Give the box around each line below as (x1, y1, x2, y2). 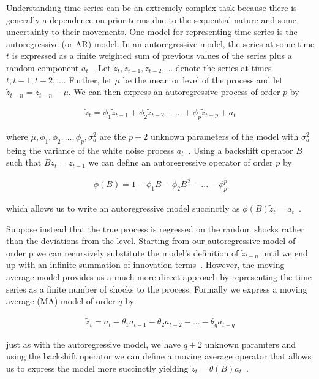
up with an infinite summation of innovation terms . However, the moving (6, 258, 285, 271)
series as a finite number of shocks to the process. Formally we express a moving (6, 282, 307, 295)
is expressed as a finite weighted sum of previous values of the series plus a (12, 49, 292, 62)
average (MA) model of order (6, 294, 116, 307)
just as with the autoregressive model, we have (6, 337, 181, 350)
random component (6, 61, 79, 74)
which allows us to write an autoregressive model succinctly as (6, 202, 240, 215)
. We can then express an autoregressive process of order (68, 85, 280, 98)
